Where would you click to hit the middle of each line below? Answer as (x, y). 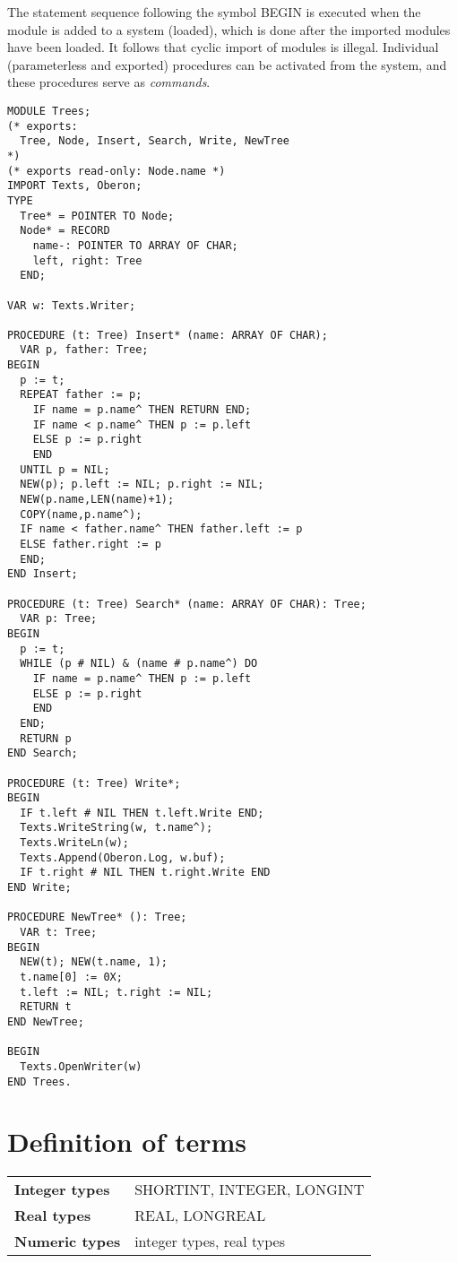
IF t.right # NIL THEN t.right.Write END (145, 873)
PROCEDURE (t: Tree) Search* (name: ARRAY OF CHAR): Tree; (187, 604)
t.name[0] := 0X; (71, 978)
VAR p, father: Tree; (84, 350)
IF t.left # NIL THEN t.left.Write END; (142, 813)
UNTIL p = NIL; (65, 469)
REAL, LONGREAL (200, 1215)
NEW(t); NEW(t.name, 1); (94, 962)
